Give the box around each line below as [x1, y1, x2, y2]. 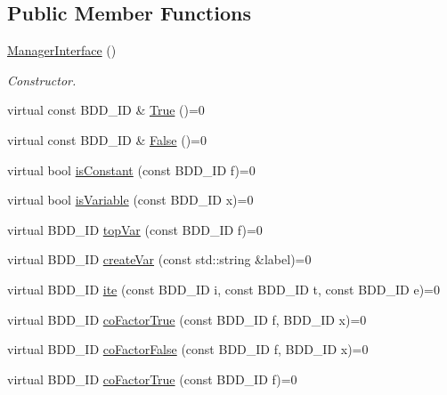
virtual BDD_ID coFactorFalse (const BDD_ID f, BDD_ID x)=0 [7, 340, 369, 359]
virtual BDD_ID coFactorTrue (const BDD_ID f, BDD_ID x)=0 [7, 310, 367, 328]
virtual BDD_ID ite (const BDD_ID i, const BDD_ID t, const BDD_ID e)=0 [7, 279, 440, 298]
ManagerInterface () [7, 41, 117, 60]
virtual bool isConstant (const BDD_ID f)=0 [7, 160, 256, 179]
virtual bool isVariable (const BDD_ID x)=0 [7, 190, 254, 209]
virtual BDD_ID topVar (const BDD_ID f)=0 [7, 220, 263, 238]
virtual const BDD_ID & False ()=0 [7, 130, 207, 149]
